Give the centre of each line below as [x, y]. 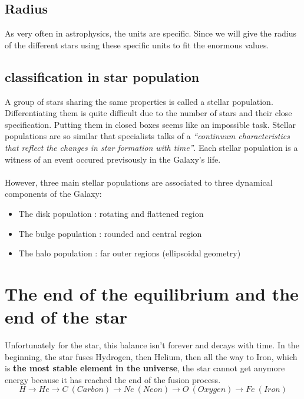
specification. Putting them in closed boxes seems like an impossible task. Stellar [150, 124]
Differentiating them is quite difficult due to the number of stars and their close [148, 113]
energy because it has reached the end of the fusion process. [113, 379]
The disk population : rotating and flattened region [111, 213]
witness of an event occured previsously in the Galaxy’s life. [113, 159]
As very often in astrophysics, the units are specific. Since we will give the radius [151, 33]
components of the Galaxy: [53, 194]
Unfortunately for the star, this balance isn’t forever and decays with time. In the [152, 345]
